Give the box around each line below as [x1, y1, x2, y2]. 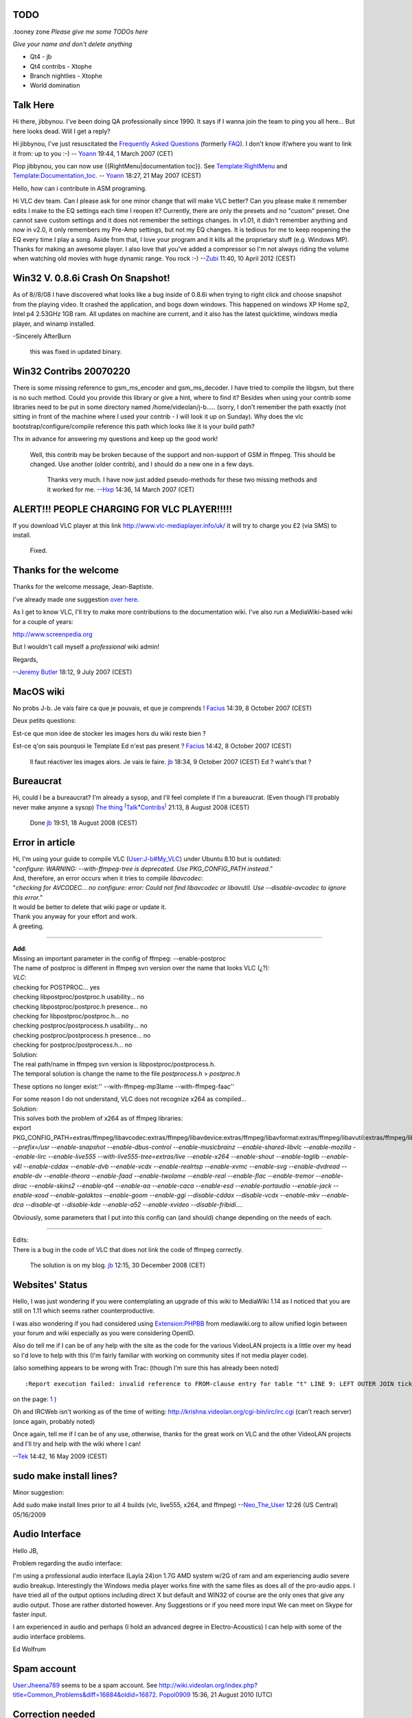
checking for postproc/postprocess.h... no [12, 1041, 133, 1049]
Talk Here [12, 100, 55, 111]
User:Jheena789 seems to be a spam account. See [12, 1681, 158, 1689]
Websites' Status [12, 1279, 88, 1291]
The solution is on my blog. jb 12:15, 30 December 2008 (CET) [30, 1261, 206, 1269]
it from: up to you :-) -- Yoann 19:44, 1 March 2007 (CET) [12, 149, 174, 157]
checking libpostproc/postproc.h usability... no [12, 993, 144, 1001]
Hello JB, [12, 1546, 38, 1554]
